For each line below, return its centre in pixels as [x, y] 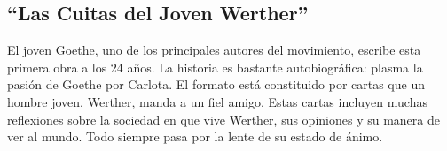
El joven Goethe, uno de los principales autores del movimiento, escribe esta [214, 50]
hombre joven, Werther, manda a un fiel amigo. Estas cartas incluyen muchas [217, 101]
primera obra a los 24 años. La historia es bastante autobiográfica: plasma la [215, 67]
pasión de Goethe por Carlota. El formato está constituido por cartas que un [216, 84]
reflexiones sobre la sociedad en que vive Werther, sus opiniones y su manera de [223, 119]
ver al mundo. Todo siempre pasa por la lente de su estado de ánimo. [195, 136]
